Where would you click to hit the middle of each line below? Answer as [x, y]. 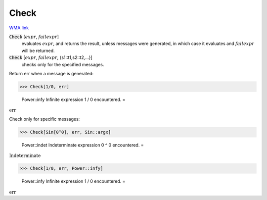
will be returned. [38, 50]
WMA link [19, 28]
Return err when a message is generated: [51, 73]
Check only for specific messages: [44, 119]
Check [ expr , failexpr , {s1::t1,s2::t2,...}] [51, 57]
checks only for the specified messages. [63, 64]
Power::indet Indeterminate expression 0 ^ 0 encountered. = [83, 145]
